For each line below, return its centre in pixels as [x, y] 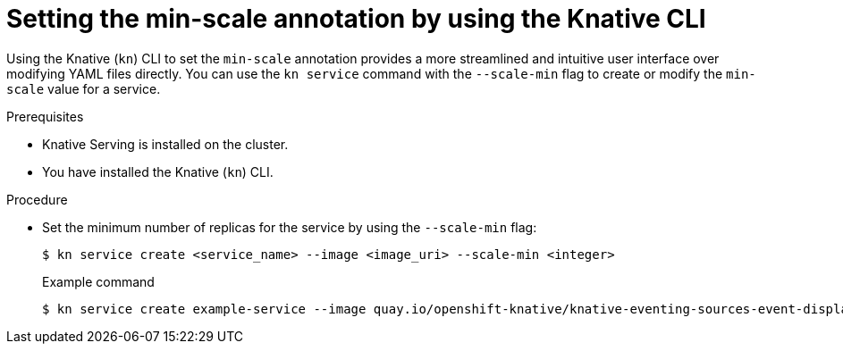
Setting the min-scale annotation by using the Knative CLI [356, 19]
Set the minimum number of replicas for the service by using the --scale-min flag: [290, 227]
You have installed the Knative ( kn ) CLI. [158, 171]
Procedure [37, 199]
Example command [98, 281]
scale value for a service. [84, 88]
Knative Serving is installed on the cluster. [165, 144]
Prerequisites [45, 116]
